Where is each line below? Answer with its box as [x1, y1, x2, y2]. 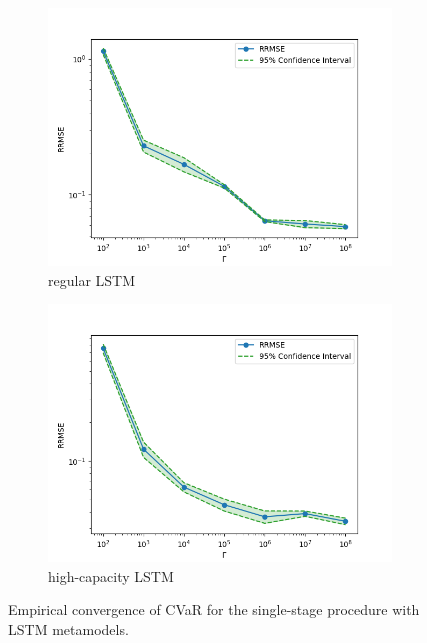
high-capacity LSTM [48, 565, 174, 586]
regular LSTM [48, 269, 136, 290]
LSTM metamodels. [8, 618, 129, 639]
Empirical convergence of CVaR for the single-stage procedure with [8, 599, 420, 620]
